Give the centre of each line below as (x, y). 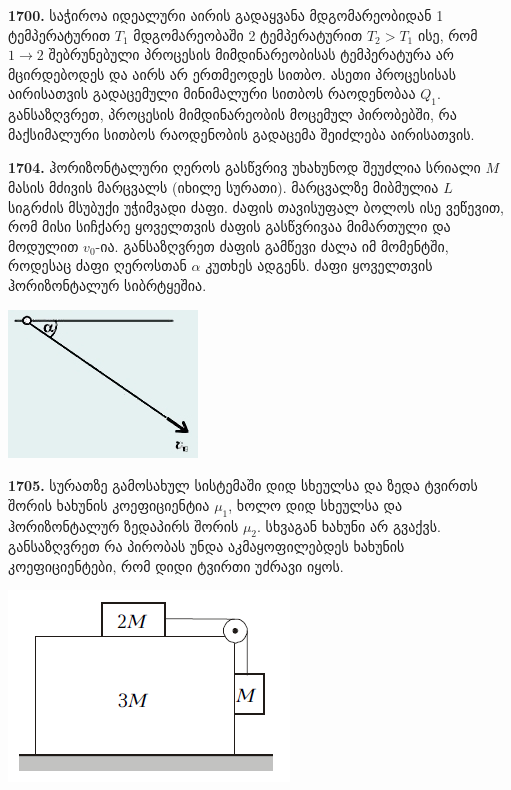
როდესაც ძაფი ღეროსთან (97, 265)
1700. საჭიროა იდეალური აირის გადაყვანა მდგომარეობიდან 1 (226, 15)
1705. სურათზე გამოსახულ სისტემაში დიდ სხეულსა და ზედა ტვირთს (243, 485)
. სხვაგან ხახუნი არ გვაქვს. (349, 525)
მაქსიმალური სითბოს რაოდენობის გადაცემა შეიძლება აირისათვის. (241, 133)
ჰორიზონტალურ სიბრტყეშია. (107, 284)
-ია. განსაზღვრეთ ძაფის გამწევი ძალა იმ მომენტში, (272, 245)
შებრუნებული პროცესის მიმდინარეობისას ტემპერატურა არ (251, 54)
